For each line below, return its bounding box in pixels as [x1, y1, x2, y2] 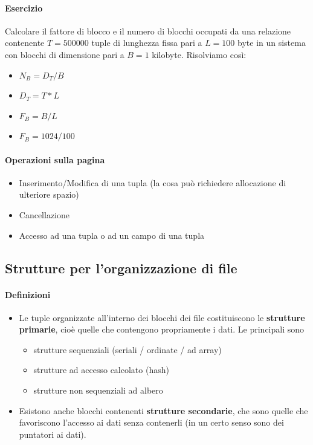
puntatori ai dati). [19, 427, 86, 440]
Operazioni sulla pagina [5, 153, 105, 166]
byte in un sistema [237, 36, 306, 49]
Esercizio [5, 1, 43, 14]
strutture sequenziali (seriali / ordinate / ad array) [33, 343, 222, 356]
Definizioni [5, 288, 51, 300]
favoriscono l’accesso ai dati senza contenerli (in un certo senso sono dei [19, 416, 284, 429]
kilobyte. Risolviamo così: [152, 48, 247, 60]
